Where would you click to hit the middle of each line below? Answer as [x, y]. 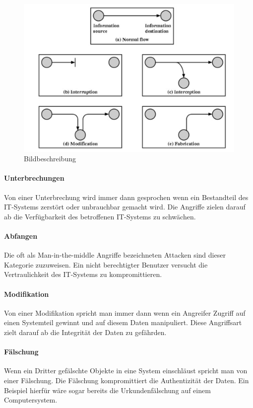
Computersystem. [31, 400]
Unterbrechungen [34, 178]
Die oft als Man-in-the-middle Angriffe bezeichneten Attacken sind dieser [115, 255]
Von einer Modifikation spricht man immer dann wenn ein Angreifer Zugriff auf [125, 312]
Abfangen [21, 236]
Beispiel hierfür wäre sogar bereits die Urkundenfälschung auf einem [107, 390]
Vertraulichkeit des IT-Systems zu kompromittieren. [83, 274]
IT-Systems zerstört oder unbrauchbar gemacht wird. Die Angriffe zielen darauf [125, 207]
